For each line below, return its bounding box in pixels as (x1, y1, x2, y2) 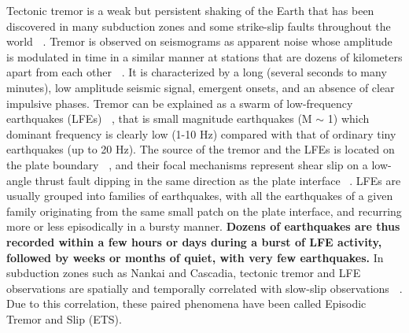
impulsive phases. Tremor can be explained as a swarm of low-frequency (6, 94, 353, 111)
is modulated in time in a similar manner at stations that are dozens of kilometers (6, 48, 403, 65)
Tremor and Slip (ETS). (6, 310, 122, 327)
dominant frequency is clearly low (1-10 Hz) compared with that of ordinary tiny (6, 125, 396, 142)
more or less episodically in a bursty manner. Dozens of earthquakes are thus (6, 218, 400, 235)
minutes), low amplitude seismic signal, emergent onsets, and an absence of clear (6, 79, 395, 95)
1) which (327, 110, 370, 127)
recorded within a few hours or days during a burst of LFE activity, (6, 233, 382, 250)
